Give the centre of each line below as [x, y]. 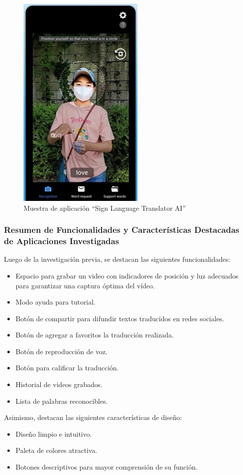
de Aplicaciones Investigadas [62, 241]
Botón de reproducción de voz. [61, 351]
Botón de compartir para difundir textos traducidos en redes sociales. [120, 318]
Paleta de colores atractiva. [56, 450]
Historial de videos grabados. [59, 384]
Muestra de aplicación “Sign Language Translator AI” [105, 208]
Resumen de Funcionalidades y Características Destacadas [122, 230]
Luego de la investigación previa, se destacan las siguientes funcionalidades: [117, 259]
